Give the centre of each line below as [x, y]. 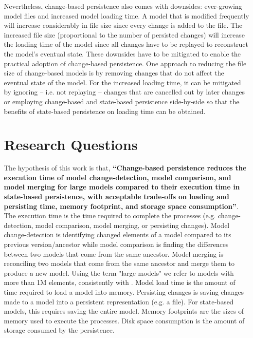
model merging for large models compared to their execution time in [122, 187]
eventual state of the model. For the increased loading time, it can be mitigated [123, 82]
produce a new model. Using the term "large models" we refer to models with [119, 272]
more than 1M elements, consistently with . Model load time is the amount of [120, 282]
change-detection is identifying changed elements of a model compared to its [117, 235]
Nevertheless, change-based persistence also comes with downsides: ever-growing [123, 6]
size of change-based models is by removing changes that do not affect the [114, 73]
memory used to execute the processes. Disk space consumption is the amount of [124, 320]
